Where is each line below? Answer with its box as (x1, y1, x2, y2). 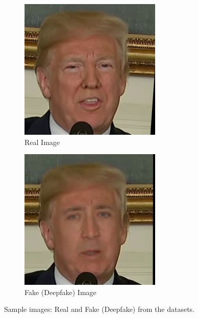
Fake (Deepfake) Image (24, 286, 96, 297)
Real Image (24, 136, 60, 147)
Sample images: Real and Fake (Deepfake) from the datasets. (4, 304, 194, 314)
